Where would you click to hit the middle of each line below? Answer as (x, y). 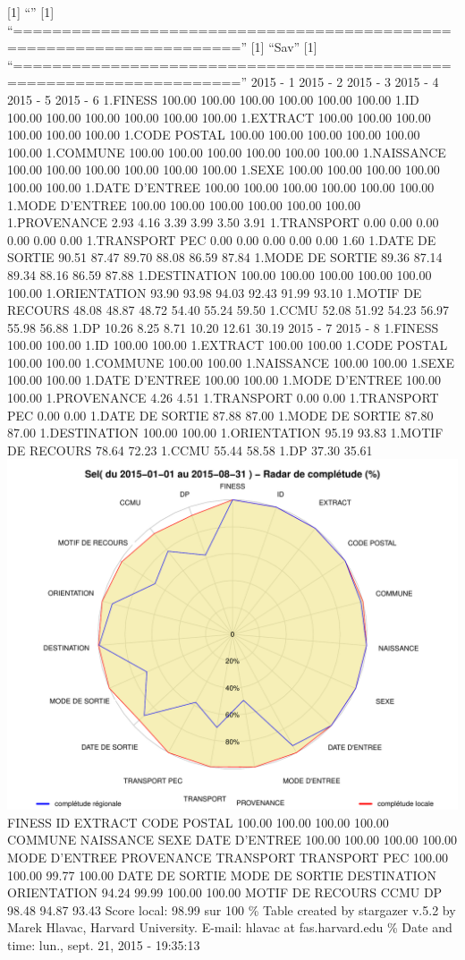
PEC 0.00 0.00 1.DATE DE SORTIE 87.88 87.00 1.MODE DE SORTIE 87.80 (220, 415)
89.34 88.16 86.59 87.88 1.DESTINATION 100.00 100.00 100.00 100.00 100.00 (220, 274)
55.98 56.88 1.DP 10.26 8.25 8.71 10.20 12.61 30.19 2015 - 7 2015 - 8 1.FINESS (223, 327)
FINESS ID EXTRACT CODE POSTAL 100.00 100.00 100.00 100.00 (198, 822)
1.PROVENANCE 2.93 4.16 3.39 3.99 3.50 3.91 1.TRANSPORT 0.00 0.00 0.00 (223, 222)
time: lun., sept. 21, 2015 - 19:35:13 (104, 944)
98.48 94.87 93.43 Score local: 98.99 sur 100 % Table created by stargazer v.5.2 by (232, 909)
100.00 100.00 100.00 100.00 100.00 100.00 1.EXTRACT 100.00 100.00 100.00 (219, 117)
